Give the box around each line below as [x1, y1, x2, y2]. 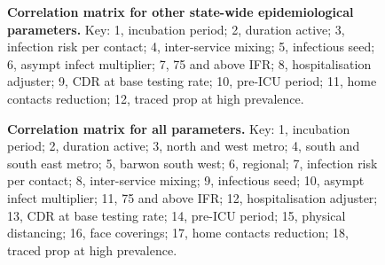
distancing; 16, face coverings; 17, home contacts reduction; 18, [7, 223, 349, 242]
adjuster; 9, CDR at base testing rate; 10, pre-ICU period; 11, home [7, 72, 377, 90]
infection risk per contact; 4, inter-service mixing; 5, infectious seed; [7, 37, 375, 56]
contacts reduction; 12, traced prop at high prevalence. [7, 89, 304, 107]
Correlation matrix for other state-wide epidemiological [7, 3, 354, 20]
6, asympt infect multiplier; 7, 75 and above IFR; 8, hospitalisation [7, 54, 372, 73]
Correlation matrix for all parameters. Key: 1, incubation [7, 119, 350, 137]
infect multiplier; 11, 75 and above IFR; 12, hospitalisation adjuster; [7, 188, 378, 207]
